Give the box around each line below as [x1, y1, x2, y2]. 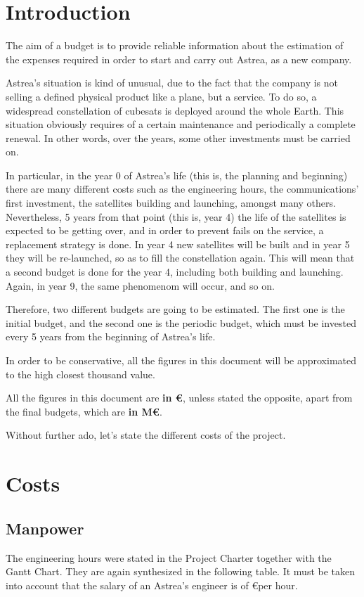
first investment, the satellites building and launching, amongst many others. [6, 195, 336, 210]
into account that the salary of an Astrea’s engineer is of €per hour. [6, 577, 298, 592]
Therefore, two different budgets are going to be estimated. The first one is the [6, 302, 345, 316]
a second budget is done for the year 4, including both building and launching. [6, 264, 344, 279]
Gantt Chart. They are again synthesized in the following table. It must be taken [6, 564, 356, 579]
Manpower [6, 517, 84, 539]
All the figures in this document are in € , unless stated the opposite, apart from [6, 390, 353, 405]
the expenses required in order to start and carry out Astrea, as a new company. [6, 51, 352, 66]
